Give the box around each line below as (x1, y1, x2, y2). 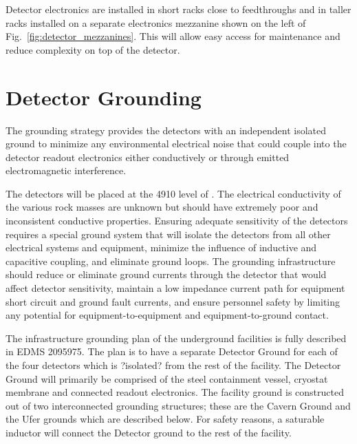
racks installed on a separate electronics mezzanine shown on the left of (6, 15, 306, 30)
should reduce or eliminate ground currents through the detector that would (6, 267, 327, 282)
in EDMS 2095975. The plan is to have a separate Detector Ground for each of (6, 344, 338, 359)
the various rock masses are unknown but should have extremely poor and (6, 200, 318, 214)
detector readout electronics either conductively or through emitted (6, 149, 290, 164)
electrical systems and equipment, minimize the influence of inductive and (6, 240, 317, 255)
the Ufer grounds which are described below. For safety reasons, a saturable (6, 412, 325, 426)
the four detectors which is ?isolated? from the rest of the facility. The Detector (6, 358, 341, 372)
